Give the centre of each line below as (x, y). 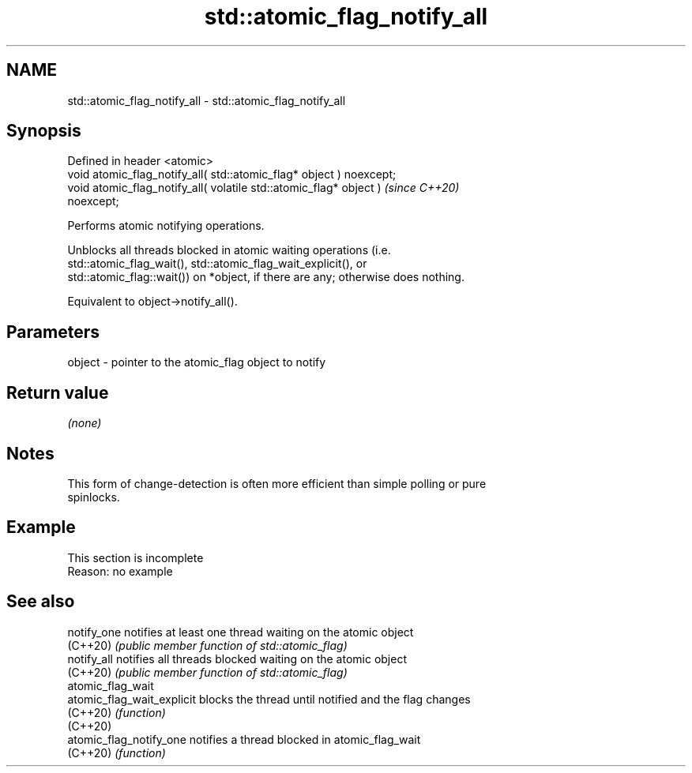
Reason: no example (120, 571)
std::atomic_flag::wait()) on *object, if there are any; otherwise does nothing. (266, 277)
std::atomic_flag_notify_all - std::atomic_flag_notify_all (207, 100)
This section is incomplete (135, 557)
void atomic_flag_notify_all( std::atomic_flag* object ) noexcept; (232, 174)
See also (41, 602)
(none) (85, 423)
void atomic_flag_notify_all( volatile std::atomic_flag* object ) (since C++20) (263, 188)
